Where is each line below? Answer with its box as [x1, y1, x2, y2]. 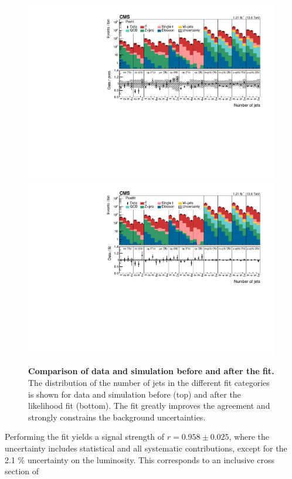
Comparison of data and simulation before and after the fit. [28, 365, 274, 377]
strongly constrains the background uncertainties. [28, 410, 206, 423]
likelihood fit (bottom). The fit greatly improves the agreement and [28, 399, 270, 412]
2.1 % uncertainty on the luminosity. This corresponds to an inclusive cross [5, 453, 274, 466]
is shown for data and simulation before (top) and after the [28, 388, 241, 400]
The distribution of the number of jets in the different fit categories [28, 377, 270, 389]
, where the [229, 430, 270, 443]
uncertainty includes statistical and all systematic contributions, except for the [5, 442, 287, 454]
